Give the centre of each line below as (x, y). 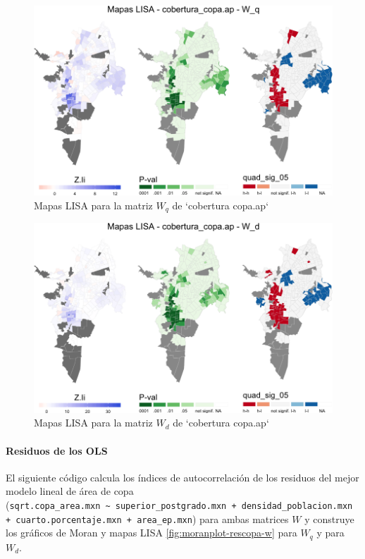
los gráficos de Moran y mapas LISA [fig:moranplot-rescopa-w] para (151, 533)
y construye (329, 518)
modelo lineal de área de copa (70, 491)
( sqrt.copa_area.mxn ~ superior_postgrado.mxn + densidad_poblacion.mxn (179, 505)
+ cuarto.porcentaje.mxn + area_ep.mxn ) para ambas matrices (147, 518)
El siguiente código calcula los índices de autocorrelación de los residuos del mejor (182, 477)
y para (330, 533)
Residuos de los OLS (57, 450)
